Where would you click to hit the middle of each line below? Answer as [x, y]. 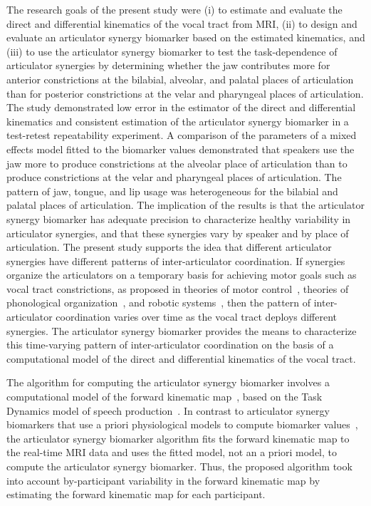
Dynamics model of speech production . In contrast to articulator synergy [168, 410]
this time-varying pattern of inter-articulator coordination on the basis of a [170, 345]
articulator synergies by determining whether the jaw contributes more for [168, 65]
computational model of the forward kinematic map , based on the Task [164, 397]
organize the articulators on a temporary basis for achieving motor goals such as [182, 275]
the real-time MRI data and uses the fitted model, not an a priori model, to [172, 452]
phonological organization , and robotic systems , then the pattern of [159, 303]
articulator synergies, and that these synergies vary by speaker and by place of [178, 233]
